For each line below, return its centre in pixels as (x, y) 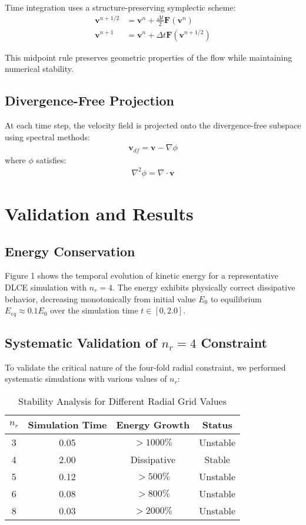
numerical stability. (39, 69)
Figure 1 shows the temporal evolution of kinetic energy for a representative (142, 275)
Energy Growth (153, 424)
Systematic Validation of (81, 342)
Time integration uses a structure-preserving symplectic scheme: (120, 7)
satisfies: (51, 159)
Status (217, 424)
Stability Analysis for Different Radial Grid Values (122, 401)
